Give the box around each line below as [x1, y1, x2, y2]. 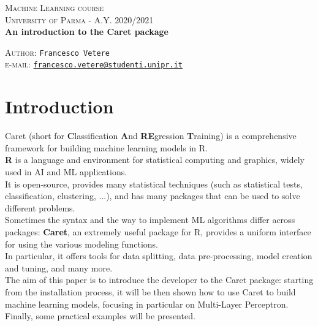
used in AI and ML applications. [5, 165, 127, 178]
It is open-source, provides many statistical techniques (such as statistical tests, [5, 177, 303, 190]
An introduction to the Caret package [5, 25, 168, 38]
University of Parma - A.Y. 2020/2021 [5, 13, 154, 26]
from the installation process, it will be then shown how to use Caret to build [5, 285, 296, 298]
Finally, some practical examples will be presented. [5, 309, 195, 322]
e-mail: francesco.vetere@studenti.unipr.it [5, 58, 183, 70]
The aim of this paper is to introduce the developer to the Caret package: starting [5, 273, 314, 286]
